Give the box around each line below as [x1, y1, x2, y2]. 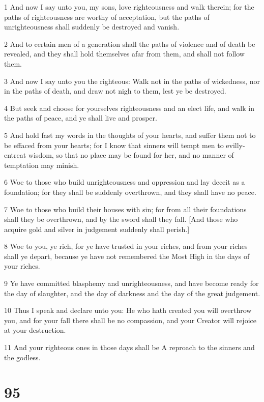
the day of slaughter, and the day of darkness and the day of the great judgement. [4, 288, 260, 298]
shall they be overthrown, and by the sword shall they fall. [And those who [4, 214, 238, 224]
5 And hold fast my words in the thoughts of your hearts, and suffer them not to [4, 129, 256, 140]
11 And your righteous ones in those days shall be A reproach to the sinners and [4, 342, 255, 353]
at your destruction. [4, 325, 66, 335]
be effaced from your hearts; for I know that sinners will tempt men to [4, 139, 224, 150]
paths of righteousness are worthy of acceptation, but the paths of [4, 11, 210, 22]
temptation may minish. [4, 159, 79, 170]
